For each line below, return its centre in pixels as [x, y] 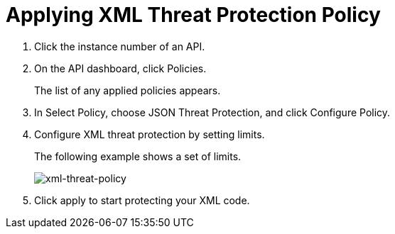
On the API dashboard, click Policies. [120, 68]
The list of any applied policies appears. [128, 90]
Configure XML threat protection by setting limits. [150, 134]
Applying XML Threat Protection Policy [193, 15]
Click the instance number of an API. [120, 46]
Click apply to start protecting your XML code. [142, 200]
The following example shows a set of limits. [138, 156]
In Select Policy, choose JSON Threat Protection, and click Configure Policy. [212, 112]
